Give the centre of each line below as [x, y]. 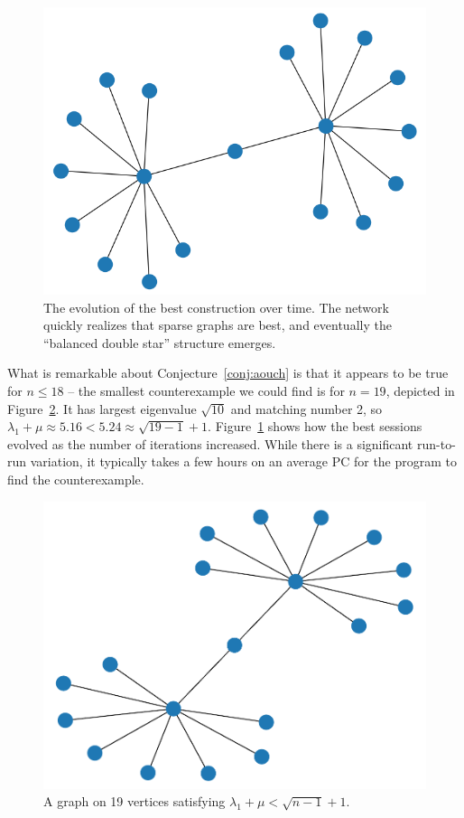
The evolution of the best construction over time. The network [216, 307]
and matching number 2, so [306, 408]
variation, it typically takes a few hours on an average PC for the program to [244, 461]
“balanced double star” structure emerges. [160, 342]
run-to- [436, 443]
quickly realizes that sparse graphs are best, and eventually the [218, 325]
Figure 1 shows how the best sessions [319, 426]
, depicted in [420, 390]
